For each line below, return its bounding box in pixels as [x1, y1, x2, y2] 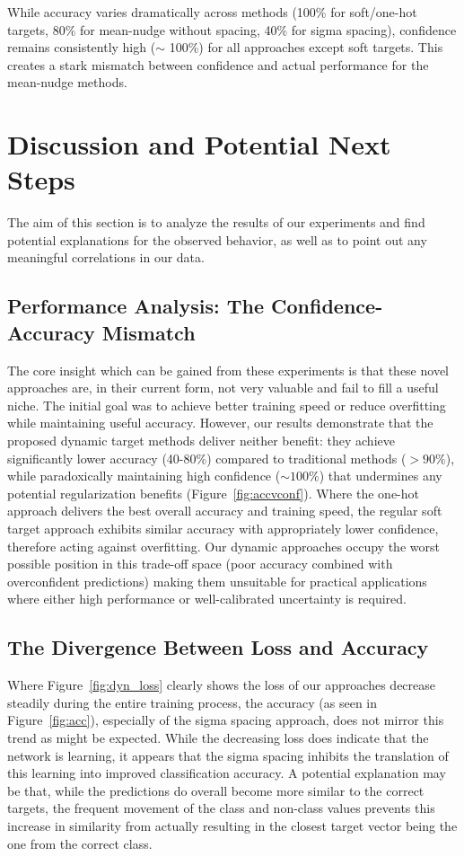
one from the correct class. [7, 834, 153, 852]
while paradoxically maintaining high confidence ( [7, 466, 281, 485]
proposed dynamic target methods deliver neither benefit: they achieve [7, 431, 395, 450]
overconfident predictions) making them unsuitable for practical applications [7, 571, 427, 590]
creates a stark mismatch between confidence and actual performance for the [7, 55, 429, 74]
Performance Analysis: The [7, 292, 265, 320]
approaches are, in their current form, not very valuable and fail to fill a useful [7, 378, 439, 397]
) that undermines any [319, 466, 442, 485]
